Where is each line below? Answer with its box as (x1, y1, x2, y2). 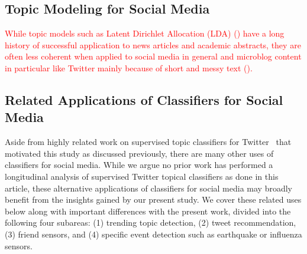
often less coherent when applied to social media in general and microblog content (5, 50, 302, 62)
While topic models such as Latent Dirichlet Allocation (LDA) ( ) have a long (5, 27, 285, 39)
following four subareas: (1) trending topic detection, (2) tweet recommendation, (5, 216, 296, 229)
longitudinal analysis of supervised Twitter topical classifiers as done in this (5, 170, 279, 182)
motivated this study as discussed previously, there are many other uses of (5, 147, 274, 159)
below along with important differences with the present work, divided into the (5, 204, 291, 217)
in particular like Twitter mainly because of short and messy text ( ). (5, 61, 253, 74)
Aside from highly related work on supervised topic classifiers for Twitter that (5, 136, 292, 148)
